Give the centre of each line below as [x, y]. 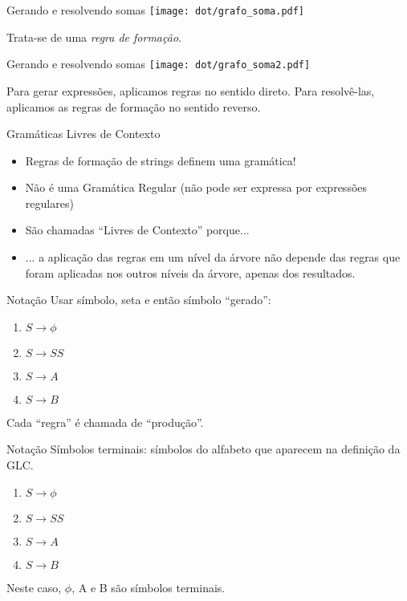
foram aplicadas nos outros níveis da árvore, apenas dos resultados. [190, 272]
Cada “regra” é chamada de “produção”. [105, 422]
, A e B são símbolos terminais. [149, 587]
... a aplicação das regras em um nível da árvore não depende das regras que [213, 257]
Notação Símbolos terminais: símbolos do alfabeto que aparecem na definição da [203, 449]
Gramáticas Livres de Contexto [83, 134]
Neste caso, [34, 587]
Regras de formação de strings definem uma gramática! [161, 160]
